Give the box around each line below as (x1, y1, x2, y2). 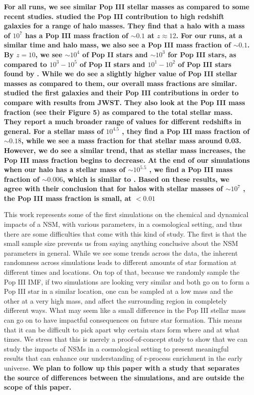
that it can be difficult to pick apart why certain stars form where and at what (4, 324, 240, 334)
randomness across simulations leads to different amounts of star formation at (4, 257, 237, 267)
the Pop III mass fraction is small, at (4, 193, 131, 203)
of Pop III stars (178, 59, 232, 69)
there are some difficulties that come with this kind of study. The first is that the (4, 228, 247, 239)
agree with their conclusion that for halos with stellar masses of (4, 183, 223, 194)
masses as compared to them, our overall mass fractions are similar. (4, 78, 237, 88)
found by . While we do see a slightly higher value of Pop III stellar (4, 68, 237, 79)
